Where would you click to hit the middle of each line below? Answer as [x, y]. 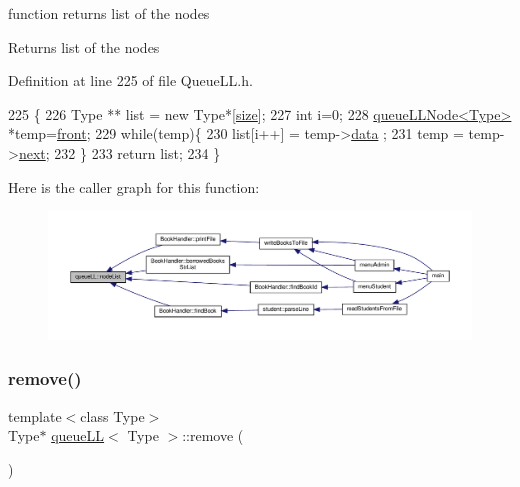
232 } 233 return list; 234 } [137, 152]
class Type [112, 415]
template [35, 415]
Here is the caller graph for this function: [134, 186]
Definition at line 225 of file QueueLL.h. [130, 80]
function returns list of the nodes [109, 13]
